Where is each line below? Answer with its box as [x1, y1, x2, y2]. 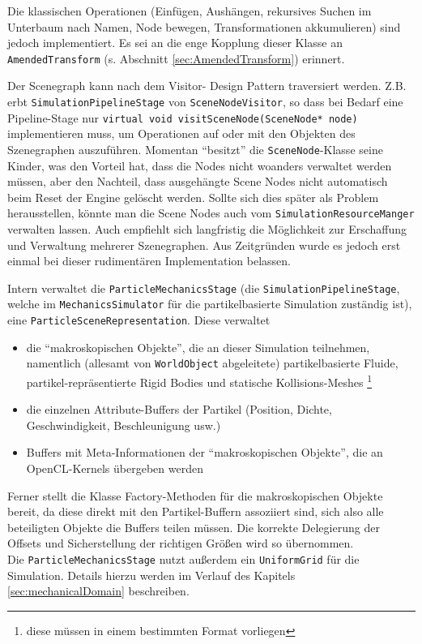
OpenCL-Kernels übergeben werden [26, 460, 203, 477]
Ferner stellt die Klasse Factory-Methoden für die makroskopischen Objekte [7, 487, 383, 504]
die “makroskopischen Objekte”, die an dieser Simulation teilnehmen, [26, 338, 370, 355]
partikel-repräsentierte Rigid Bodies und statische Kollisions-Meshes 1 [26, 371, 373, 390]
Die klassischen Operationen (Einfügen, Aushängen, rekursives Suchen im [7, 2, 372, 19]
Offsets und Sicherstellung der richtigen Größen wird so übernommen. [7, 535, 354, 552]
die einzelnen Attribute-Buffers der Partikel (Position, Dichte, [26, 401, 332, 418]
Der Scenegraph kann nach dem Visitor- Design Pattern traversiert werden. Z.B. [7, 77, 407, 94]
